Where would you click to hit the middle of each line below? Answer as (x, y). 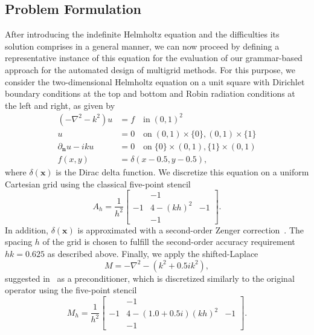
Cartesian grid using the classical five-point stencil (98, 184)
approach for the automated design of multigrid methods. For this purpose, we (150, 69)
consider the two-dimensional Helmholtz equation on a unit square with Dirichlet (155, 81)
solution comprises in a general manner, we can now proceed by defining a (142, 46)
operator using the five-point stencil (71, 290)
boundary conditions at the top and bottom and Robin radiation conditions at (150, 93)
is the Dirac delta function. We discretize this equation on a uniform (182, 171)
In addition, (27, 229)
